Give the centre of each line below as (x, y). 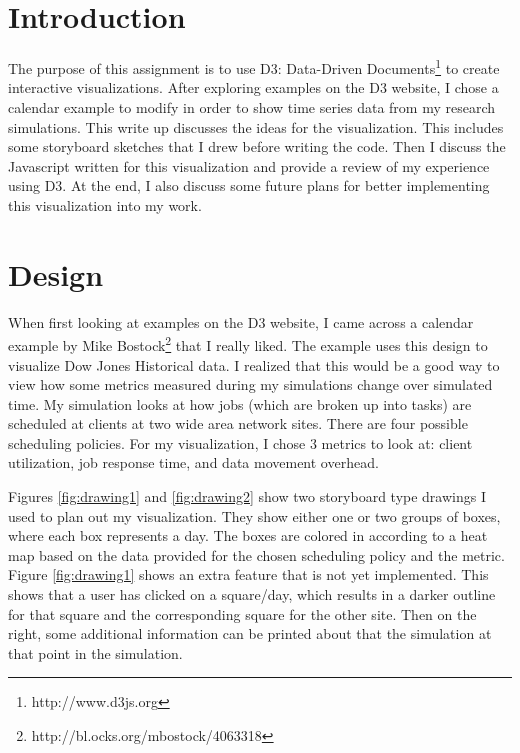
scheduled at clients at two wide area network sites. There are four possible (238, 423)
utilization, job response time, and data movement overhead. (193, 462)
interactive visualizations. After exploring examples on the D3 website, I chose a (253, 87)
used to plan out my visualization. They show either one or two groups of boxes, (254, 515)
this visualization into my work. (105, 204)
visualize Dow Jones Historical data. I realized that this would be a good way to (254, 364)
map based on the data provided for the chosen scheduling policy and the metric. (256, 554)
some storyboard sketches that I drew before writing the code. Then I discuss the (257, 146)
